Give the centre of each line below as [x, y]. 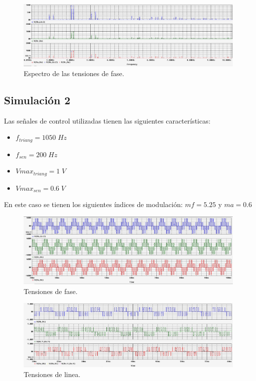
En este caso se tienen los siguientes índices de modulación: [93, 204]
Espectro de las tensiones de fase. [74, 73]
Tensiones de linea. [52, 374]
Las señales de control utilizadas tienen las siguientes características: [107, 120]
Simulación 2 [37, 100]
